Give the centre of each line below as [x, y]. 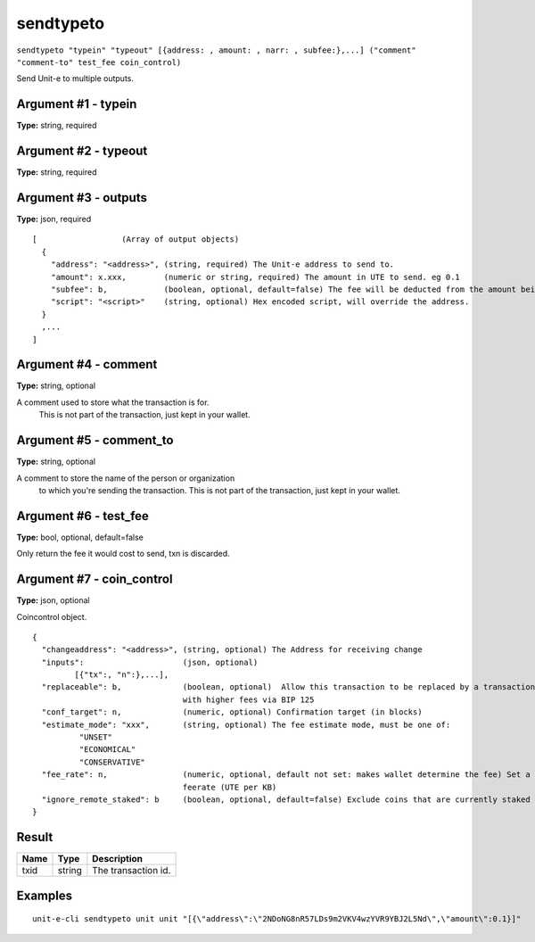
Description [117, 859]
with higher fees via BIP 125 [248, 699]
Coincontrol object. [52, 616]
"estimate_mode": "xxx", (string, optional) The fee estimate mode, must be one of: [246, 724]
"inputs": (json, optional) [150, 662]
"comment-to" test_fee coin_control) [99, 62]
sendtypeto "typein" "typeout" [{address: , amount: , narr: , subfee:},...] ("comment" [216, 50]
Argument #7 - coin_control [95, 579]
